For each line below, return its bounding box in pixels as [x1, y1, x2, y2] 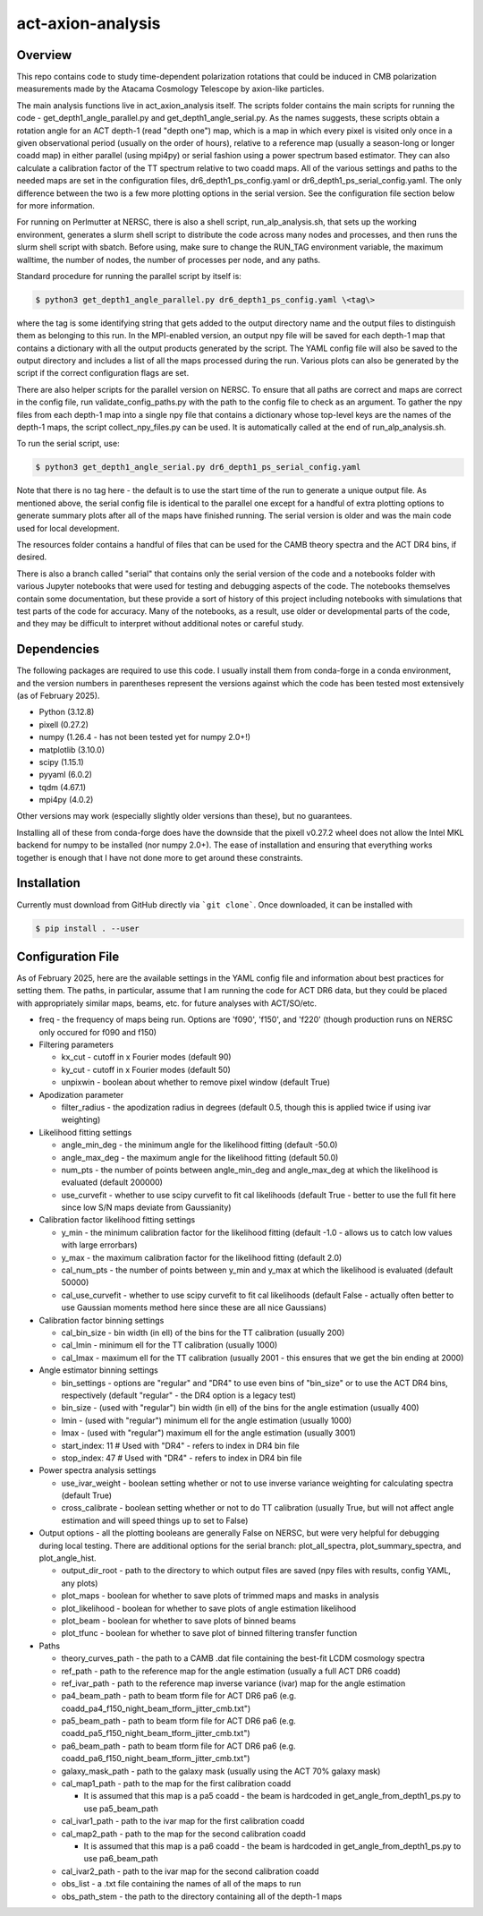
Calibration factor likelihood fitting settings [38, 1214, 196, 1225]
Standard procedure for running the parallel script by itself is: [16, 270, 241, 281]
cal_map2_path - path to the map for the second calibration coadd [61, 1828, 306, 1839]
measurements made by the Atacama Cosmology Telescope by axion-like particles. [16, 83, 325, 94]
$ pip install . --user [35, 923, 140, 933]
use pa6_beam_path [83, 1853, 158, 1864]
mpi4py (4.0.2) [38, 795, 94, 805]
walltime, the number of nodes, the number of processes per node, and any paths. [16, 254, 321, 265]
